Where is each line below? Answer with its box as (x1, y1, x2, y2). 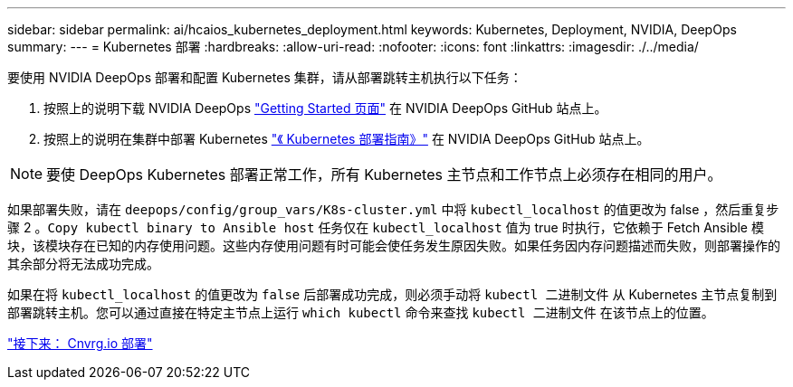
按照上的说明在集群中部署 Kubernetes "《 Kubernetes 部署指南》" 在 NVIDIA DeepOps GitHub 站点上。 (43, 131, 650, 146)
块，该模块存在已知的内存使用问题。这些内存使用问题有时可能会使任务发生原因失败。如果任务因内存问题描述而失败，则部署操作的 (7, 238, 780, 253)
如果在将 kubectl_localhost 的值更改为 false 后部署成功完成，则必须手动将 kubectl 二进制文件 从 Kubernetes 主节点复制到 (7, 287, 778, 302)
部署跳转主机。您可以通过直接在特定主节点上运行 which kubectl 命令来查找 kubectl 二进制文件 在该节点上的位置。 (7, 305, 714, 320)
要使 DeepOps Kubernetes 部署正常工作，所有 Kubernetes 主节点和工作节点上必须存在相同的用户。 (46, 165, 722, 184)
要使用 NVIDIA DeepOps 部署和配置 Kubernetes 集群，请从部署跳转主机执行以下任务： (7, 70, 522, 85)
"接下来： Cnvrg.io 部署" (7, 335, 153, 351)
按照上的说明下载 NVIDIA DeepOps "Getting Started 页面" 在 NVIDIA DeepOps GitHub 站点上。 (43, 100, 607, 116)
